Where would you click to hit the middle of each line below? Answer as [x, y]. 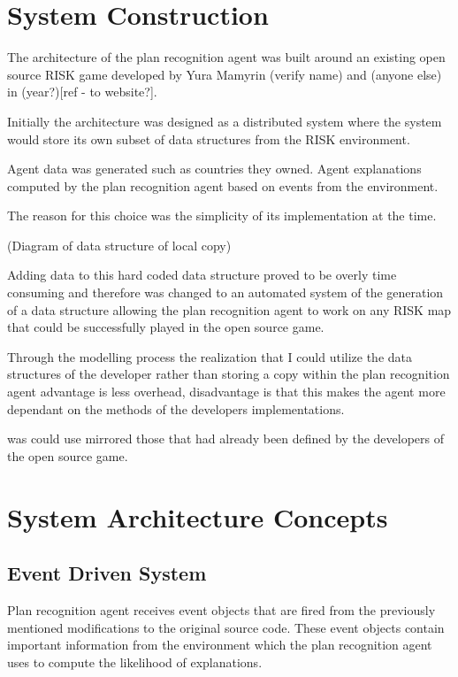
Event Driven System [107, 573]
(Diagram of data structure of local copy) [119, 245]
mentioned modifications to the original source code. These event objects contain [226, 627]
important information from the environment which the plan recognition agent [220, 645]
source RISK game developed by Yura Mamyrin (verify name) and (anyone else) [225, 74]
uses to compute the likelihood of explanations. [135, 662]
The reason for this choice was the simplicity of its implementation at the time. [222, 215]
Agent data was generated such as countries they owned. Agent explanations [214, 169]
